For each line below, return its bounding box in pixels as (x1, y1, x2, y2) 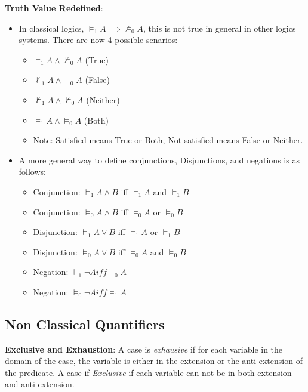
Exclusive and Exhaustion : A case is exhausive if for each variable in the (5, 342, 283, 355)
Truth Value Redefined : (5, 2, 103, 14)
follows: (19, 165, 46, 178)
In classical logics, (19, 21, 84, 34)
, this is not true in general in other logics (143, 21, 296, 34)
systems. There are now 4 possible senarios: (19, 33, 178, 46)
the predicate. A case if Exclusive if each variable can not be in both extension (5, 366, 292, 378)
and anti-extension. (5, 378, 75, 390)
